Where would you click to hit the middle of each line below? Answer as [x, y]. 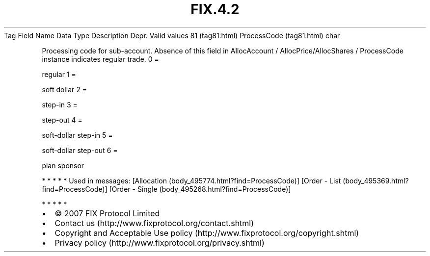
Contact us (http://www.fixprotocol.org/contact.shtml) [154, 223]
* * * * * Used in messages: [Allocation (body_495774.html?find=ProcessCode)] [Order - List [191, 180]
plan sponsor [63, 165]
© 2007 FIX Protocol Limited [107, 213]
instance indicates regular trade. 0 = [100, 59]
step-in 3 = [60, 104]
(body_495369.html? [376, 180]
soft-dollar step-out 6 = [80, 150]
